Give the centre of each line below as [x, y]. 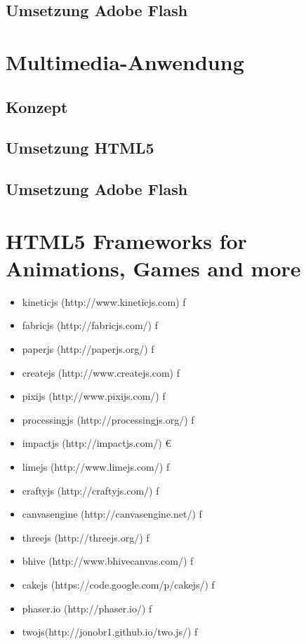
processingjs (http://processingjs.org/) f [108, 419]
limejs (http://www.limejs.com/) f [96, 466]
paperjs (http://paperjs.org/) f [88, 349]
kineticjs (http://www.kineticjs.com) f [104, 301]
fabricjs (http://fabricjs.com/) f [90, 325]
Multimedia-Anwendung [125, 61]
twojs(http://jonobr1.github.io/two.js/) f [110, 632]
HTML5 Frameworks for [126, 240]
